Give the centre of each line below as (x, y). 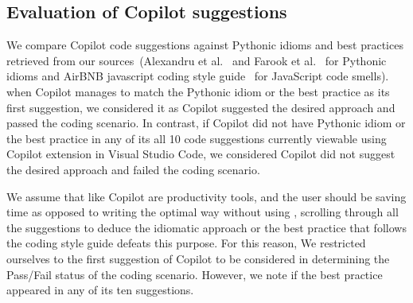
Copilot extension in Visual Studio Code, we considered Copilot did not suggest (201, 154)
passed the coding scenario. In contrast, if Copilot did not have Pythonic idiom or (206, 123)
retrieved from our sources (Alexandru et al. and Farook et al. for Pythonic (197, 60)
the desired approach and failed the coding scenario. (133, 169)
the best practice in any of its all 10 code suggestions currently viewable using (197, 138)
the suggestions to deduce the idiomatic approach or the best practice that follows (206, 227)
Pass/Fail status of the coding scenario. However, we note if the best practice (195, 274)
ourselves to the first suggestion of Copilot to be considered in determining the (198, 258)
